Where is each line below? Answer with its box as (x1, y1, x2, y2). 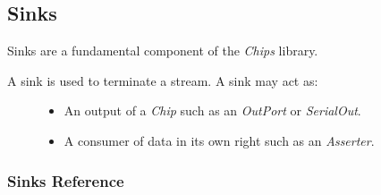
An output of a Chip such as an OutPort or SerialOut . (63, 101, 361, 120)
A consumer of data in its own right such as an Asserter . (63, 131, 375, 149)
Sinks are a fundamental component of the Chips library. (7, 41, 318, 60)
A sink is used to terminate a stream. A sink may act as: (7, 71, 318, 89)
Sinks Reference (7, 169, 124, 191)
